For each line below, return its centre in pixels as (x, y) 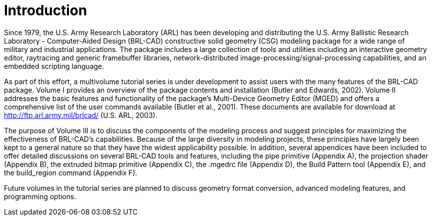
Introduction (46, 10)
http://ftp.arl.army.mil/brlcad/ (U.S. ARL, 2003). (81, 115)
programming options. (40, 196)
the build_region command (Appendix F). (71, 172)
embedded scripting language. (54, 66)
